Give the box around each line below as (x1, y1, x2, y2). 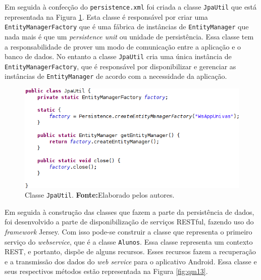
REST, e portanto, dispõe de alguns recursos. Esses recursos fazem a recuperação (5, 246, 256, 257)
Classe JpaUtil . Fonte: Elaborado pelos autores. (25, 190, 175, 200)
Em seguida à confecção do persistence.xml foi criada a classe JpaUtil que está (5, 2, 257, 12)
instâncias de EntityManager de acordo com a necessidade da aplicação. (5, 71, 227, 81)
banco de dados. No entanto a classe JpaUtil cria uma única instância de (5, 51, 232, 62)
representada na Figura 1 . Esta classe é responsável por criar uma (5, 11, 208, 22)
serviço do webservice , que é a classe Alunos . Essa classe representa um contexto (5, 236, 253, 247)
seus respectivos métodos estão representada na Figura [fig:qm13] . (5, 266, 208, 276)
